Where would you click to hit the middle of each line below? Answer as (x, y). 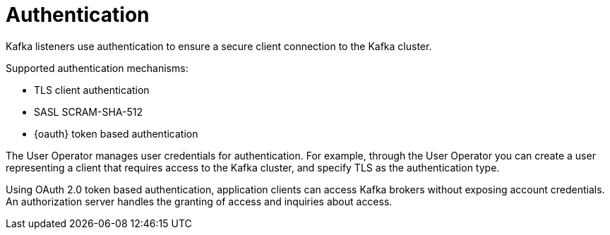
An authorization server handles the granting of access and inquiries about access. (199, 201)
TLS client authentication (92, 90)
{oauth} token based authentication (116, 133)
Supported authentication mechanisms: (97, 68)
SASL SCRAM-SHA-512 (88, 112)
